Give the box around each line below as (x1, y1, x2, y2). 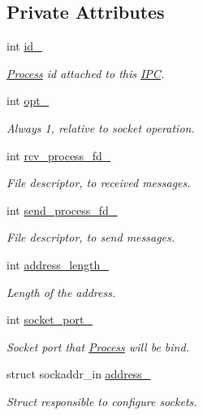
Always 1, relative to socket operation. (6, 119, 195, 136)
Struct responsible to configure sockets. (6, 392, 197, 409)
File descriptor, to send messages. (6, 229, 175, 246)
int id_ (6, 37, 42, 55)
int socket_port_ (6, 311, 93, 328)
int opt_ (6, 92, 50, 109)
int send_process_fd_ (6, 201, 118, 218)
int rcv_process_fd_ (6, 146, 111, 164)
